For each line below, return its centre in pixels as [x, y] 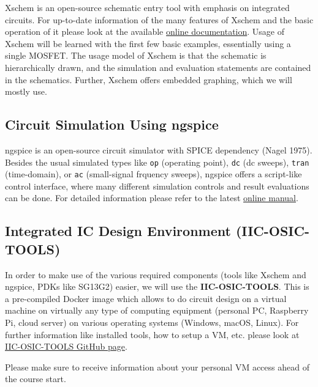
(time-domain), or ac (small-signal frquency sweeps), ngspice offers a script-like [153, 174]
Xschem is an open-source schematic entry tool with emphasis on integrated [147, 7]
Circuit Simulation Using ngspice [112, 124]
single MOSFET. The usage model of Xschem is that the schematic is [136, 55]
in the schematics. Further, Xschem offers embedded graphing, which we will [149, 79]
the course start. [36, 379]
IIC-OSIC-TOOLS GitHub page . [66, 346]
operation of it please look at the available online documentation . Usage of [145, 31]
